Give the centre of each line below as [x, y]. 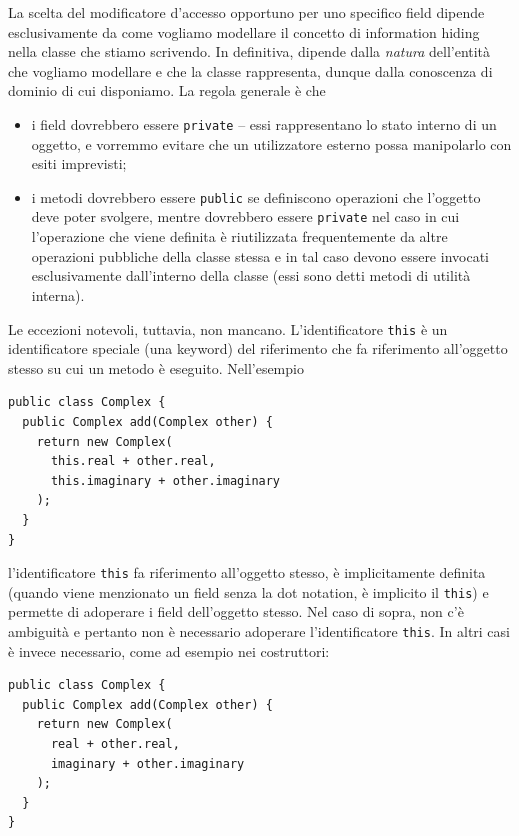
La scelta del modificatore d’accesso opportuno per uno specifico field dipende [246, 12]
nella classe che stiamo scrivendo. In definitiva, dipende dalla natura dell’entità [249, 51]
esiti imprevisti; [79, 163]
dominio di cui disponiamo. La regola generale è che [167, 90]
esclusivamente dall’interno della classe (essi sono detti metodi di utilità [251, 275]
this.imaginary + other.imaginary [165, 480]
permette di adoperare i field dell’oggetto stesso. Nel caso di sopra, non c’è [236, 611]
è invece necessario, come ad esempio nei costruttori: [169, 650]
